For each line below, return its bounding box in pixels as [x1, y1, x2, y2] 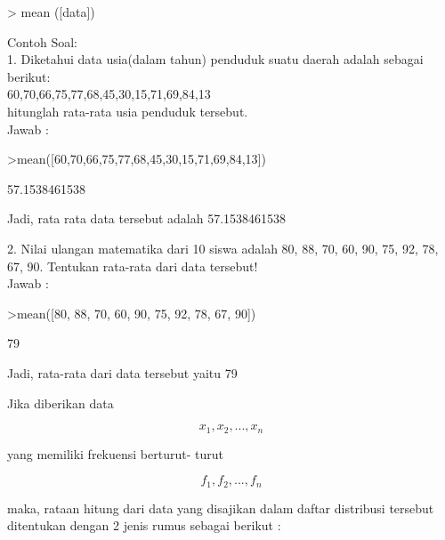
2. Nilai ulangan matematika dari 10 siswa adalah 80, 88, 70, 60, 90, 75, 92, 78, [7, 238, 439, 257]
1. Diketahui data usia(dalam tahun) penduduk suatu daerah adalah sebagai [7, 50, 424, 69]
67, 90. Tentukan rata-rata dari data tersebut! [7, 256, 258, 275]
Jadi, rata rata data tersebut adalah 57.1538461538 [7, 209, 287, 228]
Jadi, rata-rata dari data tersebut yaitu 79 [7, 363, 238, 382]
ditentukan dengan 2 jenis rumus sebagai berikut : [7, 516, 281, 535]
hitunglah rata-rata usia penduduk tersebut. [7, 101, 248, 120]
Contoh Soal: [7, 32, 77, 51]
